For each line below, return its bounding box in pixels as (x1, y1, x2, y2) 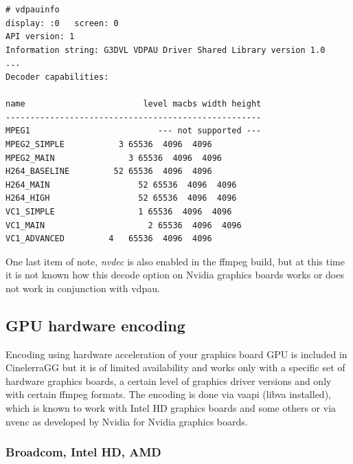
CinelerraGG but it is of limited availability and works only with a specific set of (5, 360, 345, 375)
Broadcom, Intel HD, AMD (5, 443, 161, 461)
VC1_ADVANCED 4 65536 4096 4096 (5, 234, 212, 244)
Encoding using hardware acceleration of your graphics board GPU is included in (5, 346, 348, 361)
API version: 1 (5, 32, 75, 42)
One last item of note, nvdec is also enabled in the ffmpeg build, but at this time (5, 254, 345, 268)
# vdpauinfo (5, 5, 60, 14)
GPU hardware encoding (5, 314, 185, 335)
